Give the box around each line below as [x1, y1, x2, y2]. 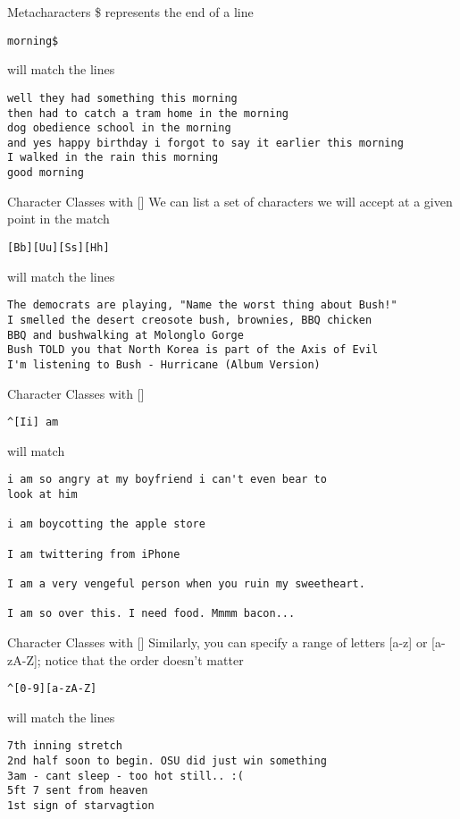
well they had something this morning [7, 91, 238, 105]
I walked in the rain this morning [7, 151, 219, 165]
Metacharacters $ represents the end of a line [7, 3, 254, 21]
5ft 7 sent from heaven [7, 784, 148, 798]
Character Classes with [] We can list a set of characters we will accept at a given [7, 191, 453, 210]
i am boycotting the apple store [7, 518, 205, 531]
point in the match [7, 209, 110, 228]
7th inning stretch [7, 739, 122, 753]
